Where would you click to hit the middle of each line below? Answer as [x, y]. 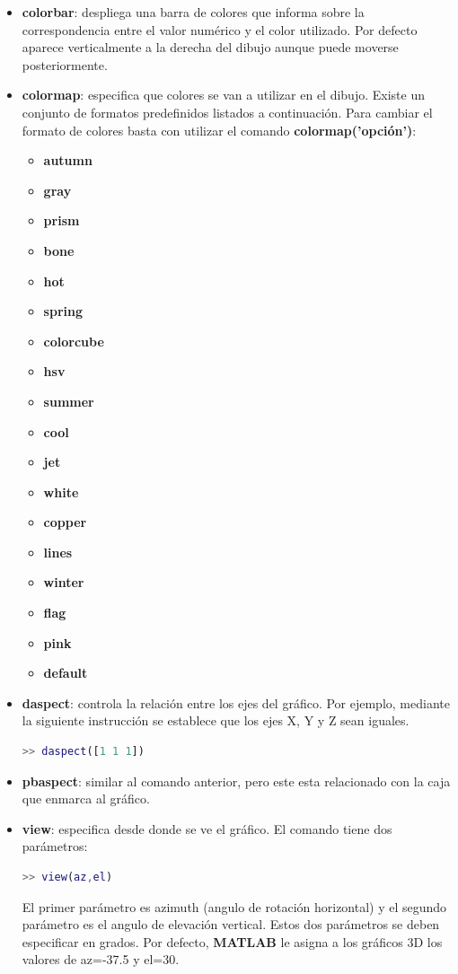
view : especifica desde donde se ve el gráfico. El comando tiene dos [207, 828]
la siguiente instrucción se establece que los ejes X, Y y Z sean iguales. [216, 720]
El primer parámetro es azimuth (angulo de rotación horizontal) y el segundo [234, 906]
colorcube [74, 341]
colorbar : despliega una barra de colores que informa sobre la [193, 12]
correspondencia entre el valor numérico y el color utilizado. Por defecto [220, 29]
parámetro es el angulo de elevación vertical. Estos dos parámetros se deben [231, 924]
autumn [68, 160]
